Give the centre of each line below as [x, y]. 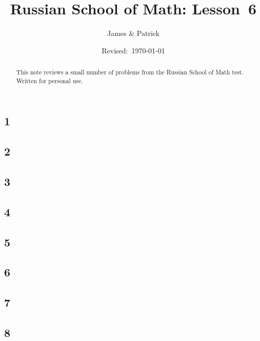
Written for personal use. [49, 80]
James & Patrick [133, 33]
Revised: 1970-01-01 [133, 50]
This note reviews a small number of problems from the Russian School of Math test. [130, 72]
